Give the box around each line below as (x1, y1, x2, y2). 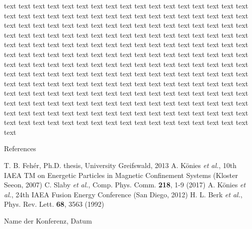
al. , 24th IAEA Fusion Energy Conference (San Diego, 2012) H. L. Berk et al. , (4, 189, 243, 199)
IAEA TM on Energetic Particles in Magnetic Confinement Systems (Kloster (4, 170, 238, 180)
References (4, 143, 36, 154)
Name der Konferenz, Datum (4, 215, 92, 226)
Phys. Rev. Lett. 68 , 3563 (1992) (4, 199, 104, 209)
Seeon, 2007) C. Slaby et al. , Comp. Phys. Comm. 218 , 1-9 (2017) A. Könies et (4, 179, 246, 190)
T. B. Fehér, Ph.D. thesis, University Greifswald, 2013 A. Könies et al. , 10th (4, 160, 237, 170)
